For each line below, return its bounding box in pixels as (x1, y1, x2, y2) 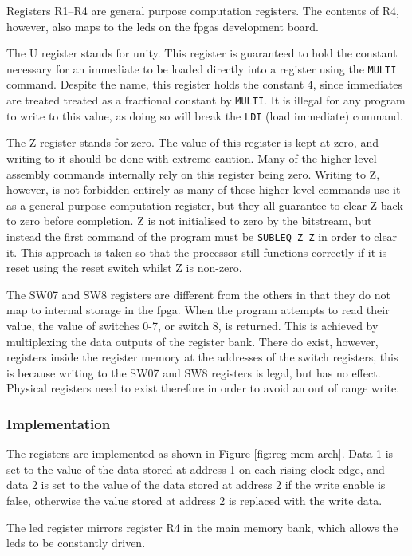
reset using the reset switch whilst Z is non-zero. (6, 259, 242, 276)
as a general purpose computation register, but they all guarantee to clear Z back (6, 196, 403, 213)
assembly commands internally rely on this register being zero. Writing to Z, (6, 165, 380, 182)
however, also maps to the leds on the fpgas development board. (6, 18, 320, 34)
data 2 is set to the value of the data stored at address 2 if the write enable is (6, 476, 386, 493)
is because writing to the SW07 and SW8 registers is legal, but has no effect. (6, 364, 381, 381)
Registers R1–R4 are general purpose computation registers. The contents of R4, (6, 2, 399, 18)
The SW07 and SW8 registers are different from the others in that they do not (6, 286, 390, 302)
